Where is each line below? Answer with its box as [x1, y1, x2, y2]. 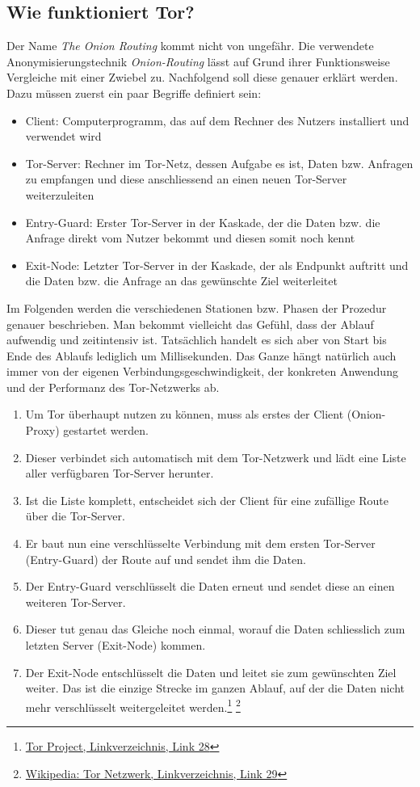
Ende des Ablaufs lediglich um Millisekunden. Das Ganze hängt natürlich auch [6, 347, 397, 364]
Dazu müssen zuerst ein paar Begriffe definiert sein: [6, 84, 262, 101]
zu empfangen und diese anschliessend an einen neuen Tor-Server [25, 170, 347, 187]
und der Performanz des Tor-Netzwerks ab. [6, 378, 220, 395]
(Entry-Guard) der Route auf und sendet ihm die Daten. [25, 550, 306, 567]
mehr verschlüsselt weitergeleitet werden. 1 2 [25, 696, 241, 715]
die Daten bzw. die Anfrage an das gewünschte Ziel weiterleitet [25, 272, 338, 289]
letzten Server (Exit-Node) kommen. [25, 637, 206, 654]
